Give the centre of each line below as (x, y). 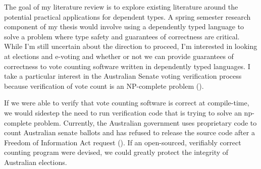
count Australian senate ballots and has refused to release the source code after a (129, 132)
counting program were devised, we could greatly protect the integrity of (116, 152)
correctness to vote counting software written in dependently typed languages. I (127, 66)
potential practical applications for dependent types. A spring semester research (127, 16)
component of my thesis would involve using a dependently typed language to (124, 26)
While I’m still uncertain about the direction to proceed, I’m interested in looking (131, 46)
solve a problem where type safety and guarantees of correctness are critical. (122, 36)
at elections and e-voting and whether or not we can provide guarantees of (119, 56)
